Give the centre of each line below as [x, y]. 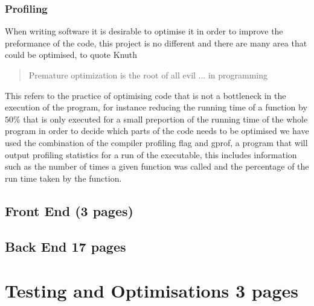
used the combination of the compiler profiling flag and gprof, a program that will [156, 142]
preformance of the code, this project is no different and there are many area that [156, 43]
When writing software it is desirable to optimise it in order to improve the [144, 31]
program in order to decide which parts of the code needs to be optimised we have [157, 131]
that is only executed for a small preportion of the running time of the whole [165, 119]
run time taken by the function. [63, 178]
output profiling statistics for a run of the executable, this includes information [151, 154]
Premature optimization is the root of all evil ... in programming [148, 75]
